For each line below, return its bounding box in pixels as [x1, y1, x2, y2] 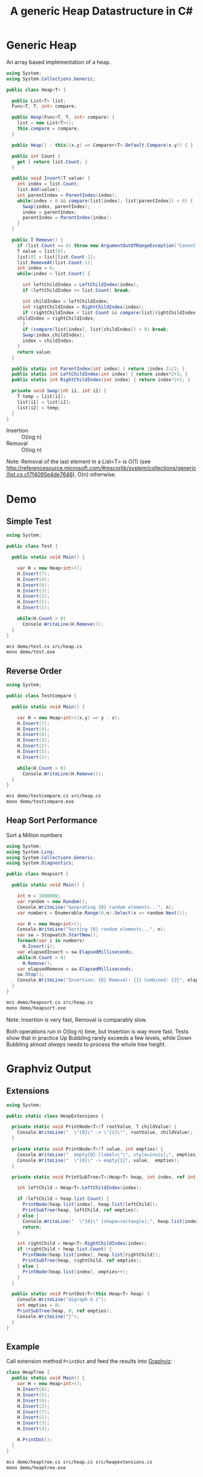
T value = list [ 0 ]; [17, 248, 66, 254]
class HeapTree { [6, 1369, 50, 1376]
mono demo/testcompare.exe [6, 799, 74, 805]
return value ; [17, 349, 53, 355]
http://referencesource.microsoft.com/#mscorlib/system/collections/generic [6, 464, 196, 472]
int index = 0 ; [17, 265, 56, 271]
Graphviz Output [6, 1062, 92, 1076]
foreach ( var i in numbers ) [17, 938, 85, 944]
